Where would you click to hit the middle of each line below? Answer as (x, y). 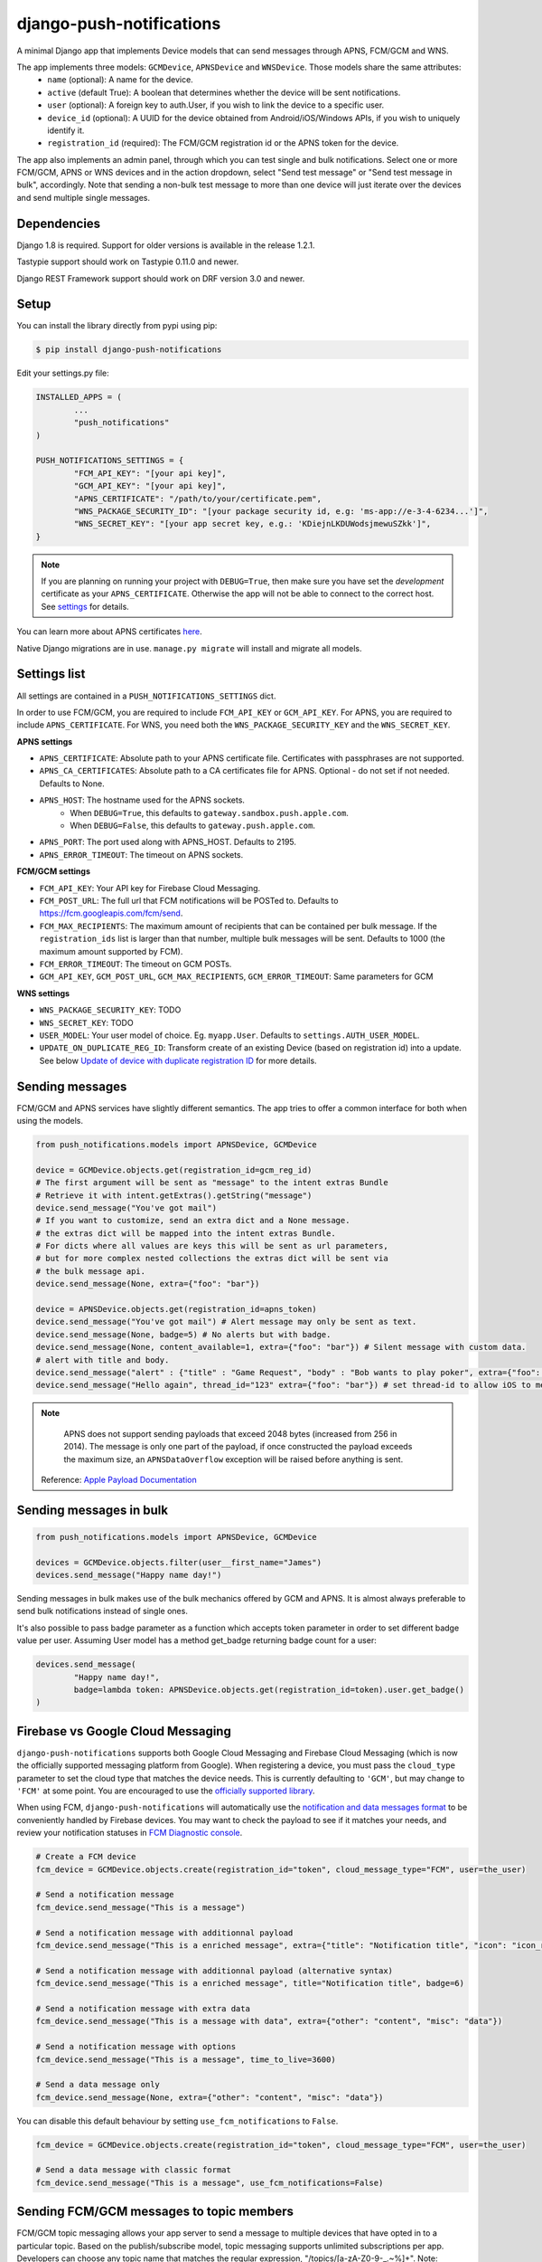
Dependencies (59, 223)
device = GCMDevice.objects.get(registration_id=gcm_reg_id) (174, 1170)
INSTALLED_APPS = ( (79, 397)
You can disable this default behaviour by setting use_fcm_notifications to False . (178, 2121)
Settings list (51, 674)
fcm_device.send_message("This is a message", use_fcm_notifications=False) (210, 2182)
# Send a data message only (98, 2085)
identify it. (66, 130)
